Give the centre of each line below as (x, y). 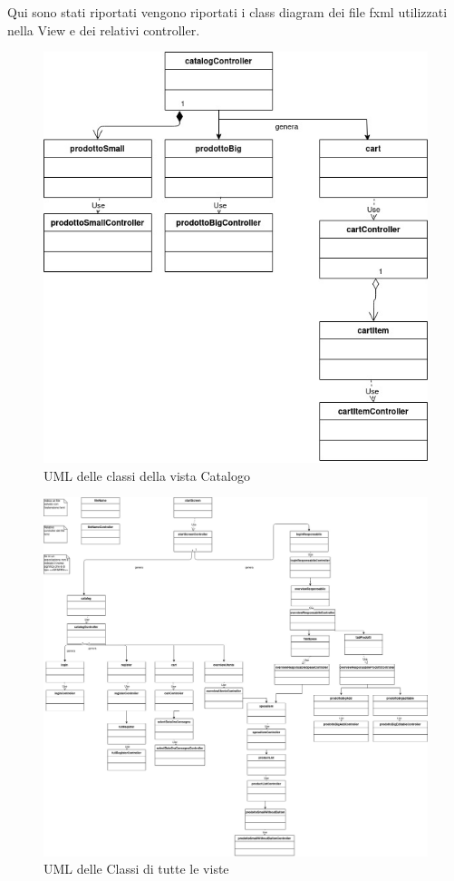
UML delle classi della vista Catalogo (147, 475)
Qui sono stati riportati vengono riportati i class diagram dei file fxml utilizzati (227, 12)
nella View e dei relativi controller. (104, 29)
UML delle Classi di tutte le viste (136, 869)
